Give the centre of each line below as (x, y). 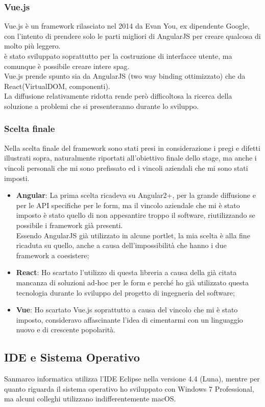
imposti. (17, 178)
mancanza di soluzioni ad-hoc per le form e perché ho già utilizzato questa (132, 282)
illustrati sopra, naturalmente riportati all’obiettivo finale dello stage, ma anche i (130, 158)
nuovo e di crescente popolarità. (66, 330)
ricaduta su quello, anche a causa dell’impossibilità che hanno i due (121, 245)
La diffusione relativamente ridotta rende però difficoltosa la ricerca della (118, 96)
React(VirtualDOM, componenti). (57, 86)
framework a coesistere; (53, 255)
